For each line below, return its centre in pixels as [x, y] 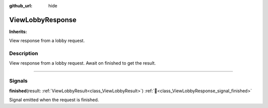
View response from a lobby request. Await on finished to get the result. [83, 63]
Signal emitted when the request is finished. [54, 100]
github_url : [21, 6]
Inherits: [18, 32]
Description [24, 53]
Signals [18, 81]
